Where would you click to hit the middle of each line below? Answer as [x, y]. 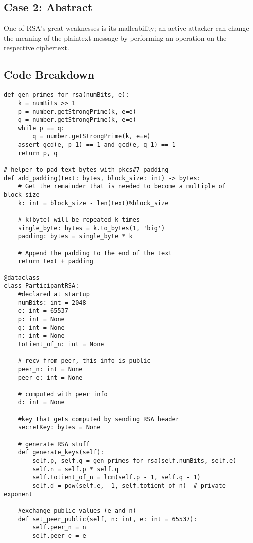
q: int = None [41, 328]
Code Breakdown [49, 75]
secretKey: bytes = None [59, 427]
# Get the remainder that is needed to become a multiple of [122, 186]
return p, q [38, 153]
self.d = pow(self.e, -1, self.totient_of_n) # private [129, 486]
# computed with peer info [63, 394]
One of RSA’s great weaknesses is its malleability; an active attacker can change [126, 28]
